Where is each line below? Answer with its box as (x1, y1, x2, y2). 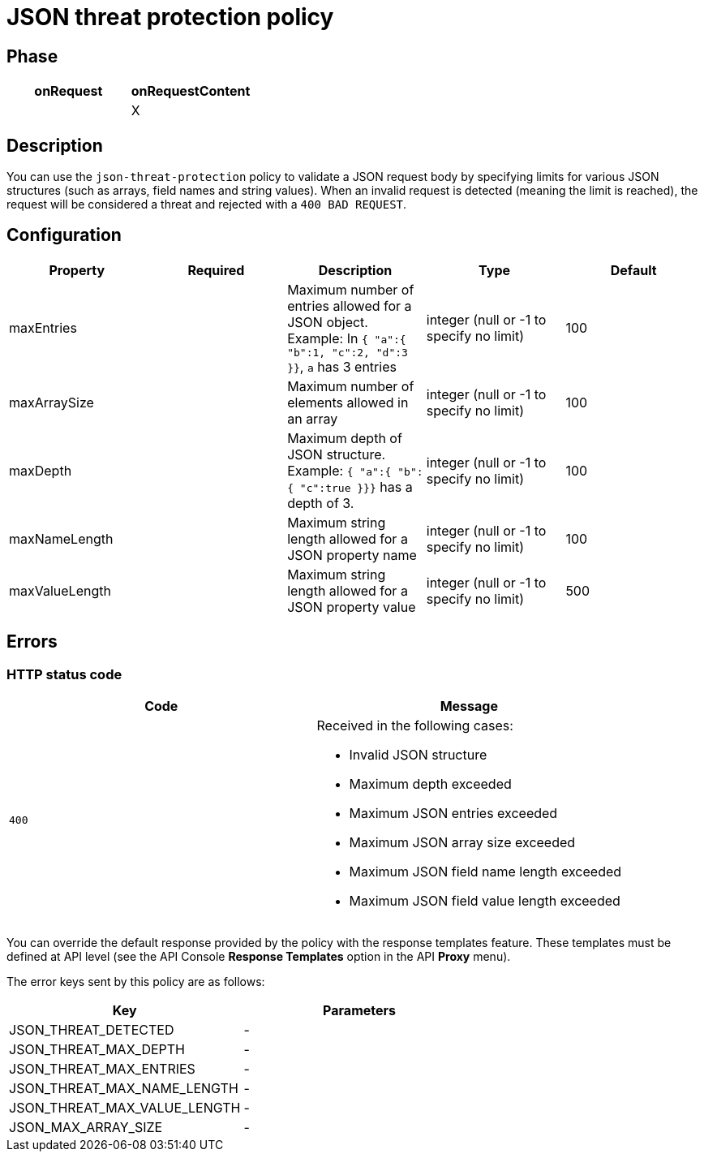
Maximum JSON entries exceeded (349, 805, 558, 822)
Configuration (6, 225, 122, 246)
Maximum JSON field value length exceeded (349, 893, 620, 910)
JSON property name (287, 546, 417, 563)
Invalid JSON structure (349, 747, 487, 764)
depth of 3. (287, 494, 354, 511)
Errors (6, 631, 58, 652)
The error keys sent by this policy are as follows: (6, 975, 265, 989)
